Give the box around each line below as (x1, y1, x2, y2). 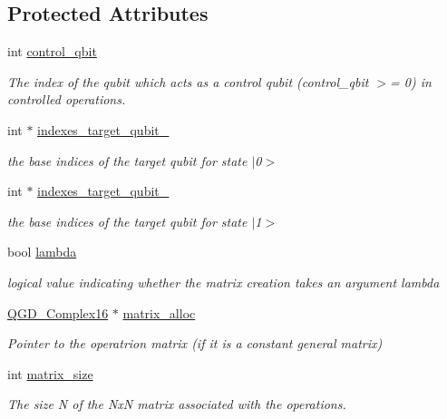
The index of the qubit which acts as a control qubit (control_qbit (7, 72, 369, 91)
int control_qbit (7, 42, 97, 61)
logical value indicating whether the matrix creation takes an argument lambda (7, 272, 440, 291)
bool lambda (7, 242, 77, 261)
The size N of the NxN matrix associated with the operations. (7, 395, 346, 414)
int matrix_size (7, 364, 93, 383)
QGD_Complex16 (7, 303, 109, 322)
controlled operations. (7, 90, 126, 109)
